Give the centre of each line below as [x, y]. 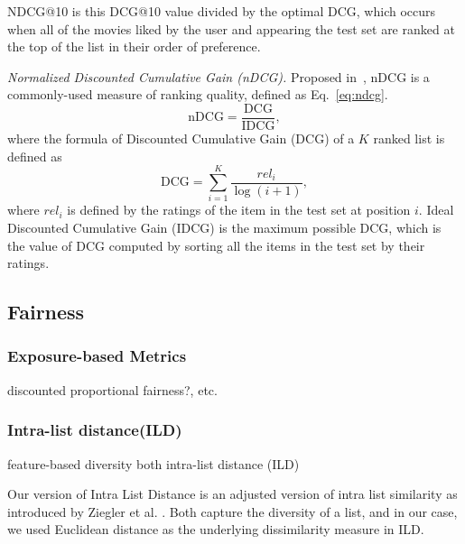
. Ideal [436, 210]
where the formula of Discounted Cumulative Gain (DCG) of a [181, 138]
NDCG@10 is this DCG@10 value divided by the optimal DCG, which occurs [222, 11]
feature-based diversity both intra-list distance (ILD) [153, 463]
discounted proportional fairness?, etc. [112, 389]
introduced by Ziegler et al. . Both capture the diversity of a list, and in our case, [232, 511]
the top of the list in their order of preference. [134, 46]
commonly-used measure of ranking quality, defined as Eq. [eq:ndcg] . [198, 94]
